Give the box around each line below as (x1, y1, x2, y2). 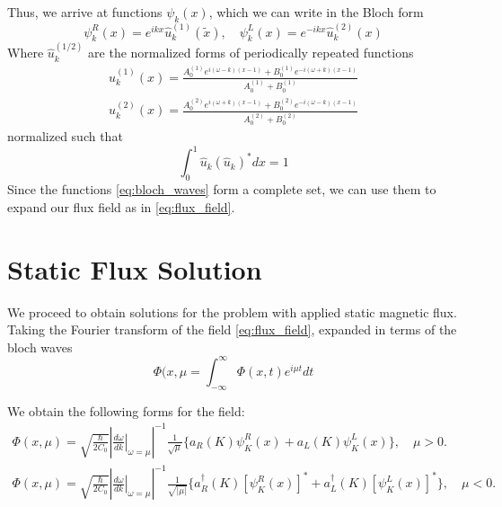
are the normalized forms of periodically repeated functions (88, 43, 414, 62)
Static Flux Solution (7, 250, 262, 287)
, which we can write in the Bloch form (208, 3, 424, 21)
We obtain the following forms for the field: (7, 401, 245, 420)
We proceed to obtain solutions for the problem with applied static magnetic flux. (7, 302, 457, 321)
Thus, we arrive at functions (7, 3, 163, 21)
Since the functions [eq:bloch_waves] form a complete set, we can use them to (7, 180, 436, 199)
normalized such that (7, 127, 123, 146)
